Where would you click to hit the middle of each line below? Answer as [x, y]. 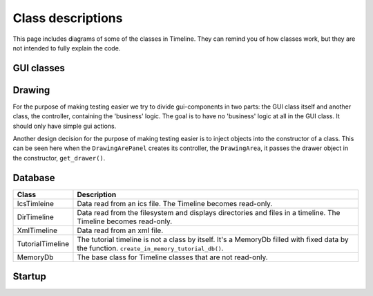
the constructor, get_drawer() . [59, 158]
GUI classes [39, 68]
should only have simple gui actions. [65, 126]
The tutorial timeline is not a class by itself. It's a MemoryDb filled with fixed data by [213, 239]
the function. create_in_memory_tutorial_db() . [150, 248]
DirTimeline [36, 216]
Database [34, 177]
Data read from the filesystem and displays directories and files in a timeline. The [209, 212]
